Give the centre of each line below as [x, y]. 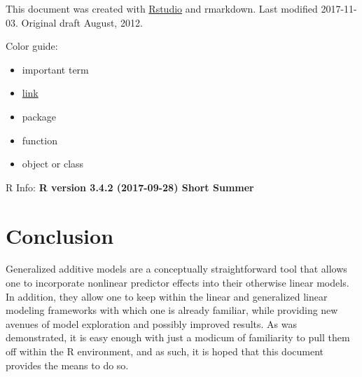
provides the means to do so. [67, 365]
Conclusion [60, 235]
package [39, 116]
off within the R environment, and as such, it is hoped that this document [165, 351]
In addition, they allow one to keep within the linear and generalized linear [167, 296]
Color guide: [32, 46]
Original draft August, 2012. [82, 22]
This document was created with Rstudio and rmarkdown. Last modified [162, 8]
